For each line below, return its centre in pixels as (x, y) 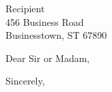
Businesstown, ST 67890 (56, 35)
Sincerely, (25, 81)
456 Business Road (45, 21)
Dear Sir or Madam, (48, 58)
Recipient (25, 8)
